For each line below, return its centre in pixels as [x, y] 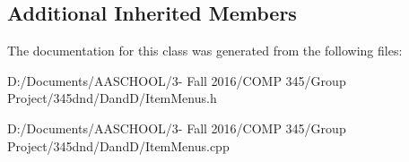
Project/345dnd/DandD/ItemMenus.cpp [118, 145]
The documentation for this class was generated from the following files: [205, 51]
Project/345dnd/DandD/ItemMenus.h [112, 98]
